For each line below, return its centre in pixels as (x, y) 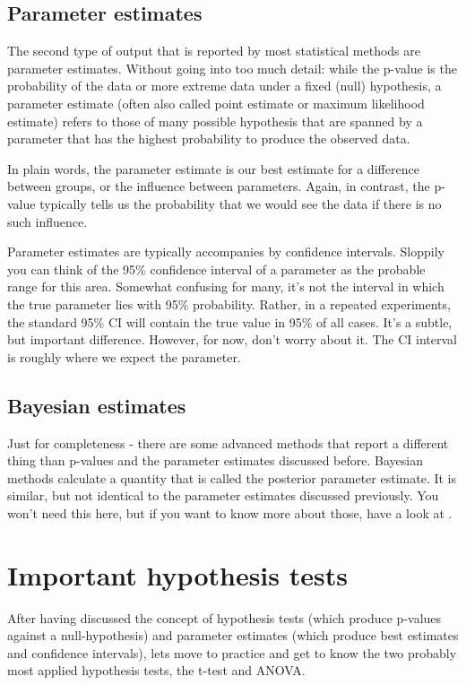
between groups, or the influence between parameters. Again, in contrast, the (219, 186)
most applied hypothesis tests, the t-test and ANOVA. (156, 670)
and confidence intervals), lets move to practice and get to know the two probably (232, 652)
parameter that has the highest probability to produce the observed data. (209, 139)
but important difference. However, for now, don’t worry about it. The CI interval (232, 339)
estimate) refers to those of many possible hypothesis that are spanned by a (215, 121)
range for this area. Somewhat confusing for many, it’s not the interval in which (226, 286)
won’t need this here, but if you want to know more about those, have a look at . (230, 512)
